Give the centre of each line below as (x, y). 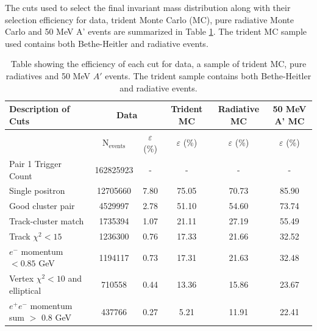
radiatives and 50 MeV (48, 75)
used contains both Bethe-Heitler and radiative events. (107, 43)
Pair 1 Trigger (35, 164)
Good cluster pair (42, 206)
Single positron (37, 190)
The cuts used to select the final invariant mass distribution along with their (148, 7)
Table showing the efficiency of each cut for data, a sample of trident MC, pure (158, 64)
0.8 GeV (56, 317)
